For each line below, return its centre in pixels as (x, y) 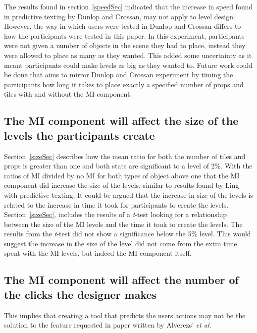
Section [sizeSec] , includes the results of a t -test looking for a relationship (116, 214)
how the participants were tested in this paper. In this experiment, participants (124, 35)
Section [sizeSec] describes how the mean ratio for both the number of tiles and (125, 156)
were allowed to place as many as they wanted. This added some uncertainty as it (128, 55)
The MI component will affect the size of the (121, 121)
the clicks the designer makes (80, 294)
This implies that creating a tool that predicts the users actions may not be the (125, 315)
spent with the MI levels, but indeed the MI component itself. (98, 253)
